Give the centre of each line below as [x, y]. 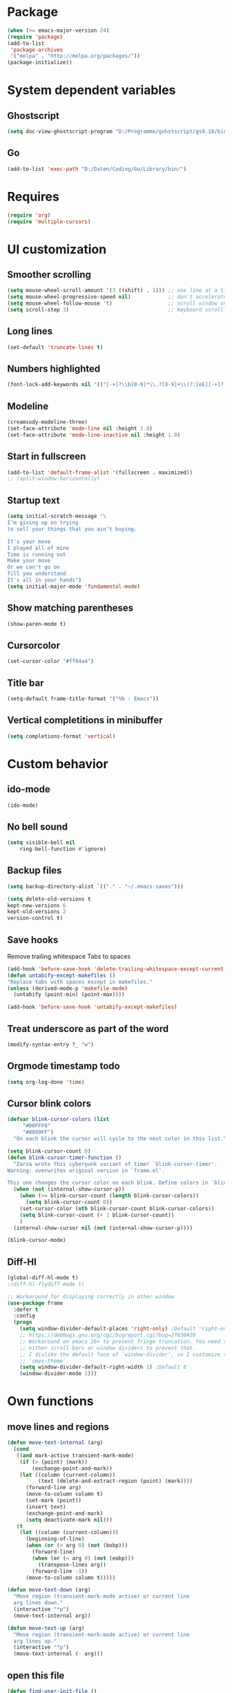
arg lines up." [35, 1641]
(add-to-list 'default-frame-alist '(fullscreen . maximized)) [100, 472]
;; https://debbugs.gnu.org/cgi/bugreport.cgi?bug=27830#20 [108, 1335]
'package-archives [37, 50]
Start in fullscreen [47, 457]
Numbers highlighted [54, 369]
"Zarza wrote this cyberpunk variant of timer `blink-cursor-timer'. [115, 1164]
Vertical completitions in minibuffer [85, 720]
